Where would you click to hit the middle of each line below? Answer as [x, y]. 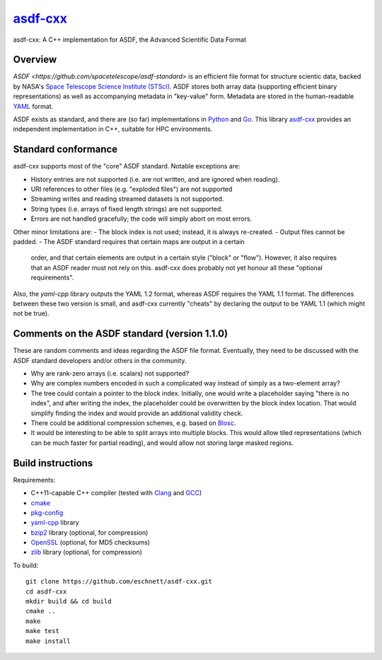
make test [42, 631]
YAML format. [33, 106]
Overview [35, 60]
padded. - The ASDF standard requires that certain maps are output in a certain [129, 242]
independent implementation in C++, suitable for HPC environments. [113, 129]
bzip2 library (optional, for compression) [89, 532]
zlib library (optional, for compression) [87, 552]
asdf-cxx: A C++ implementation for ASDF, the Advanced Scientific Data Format [130, 40]
